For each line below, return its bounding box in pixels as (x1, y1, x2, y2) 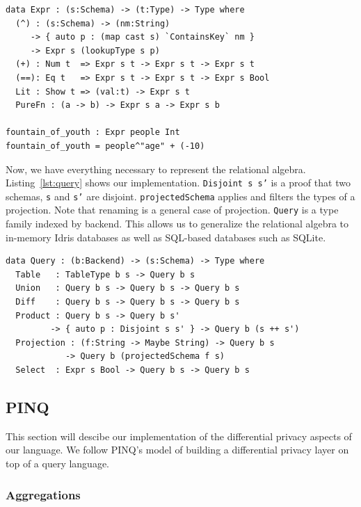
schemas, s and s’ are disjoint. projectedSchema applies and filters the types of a (6, 188, 355, 203)
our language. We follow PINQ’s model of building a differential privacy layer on (6, 442, 349, 457)
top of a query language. (6, 456, 110, 471)
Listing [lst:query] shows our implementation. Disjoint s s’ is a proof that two (6, 175, 351, 190)
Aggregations (6, 485, 81, 503)
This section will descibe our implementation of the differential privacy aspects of (6, 428, 352, 443)
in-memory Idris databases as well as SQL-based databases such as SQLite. (6, 230, 326, 244)
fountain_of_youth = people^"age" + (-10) (6, 140, 205, 151)
